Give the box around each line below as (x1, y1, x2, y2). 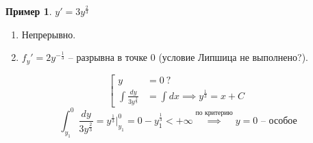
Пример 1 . (5, 4, 52, 18)
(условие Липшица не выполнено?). (158, 50, 308, 64)
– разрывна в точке (68, 50, 148, 64)
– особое (260, 116, 297, 126)
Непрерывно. (21, 27, 76, 41)
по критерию (195, 109, 233, 117)
